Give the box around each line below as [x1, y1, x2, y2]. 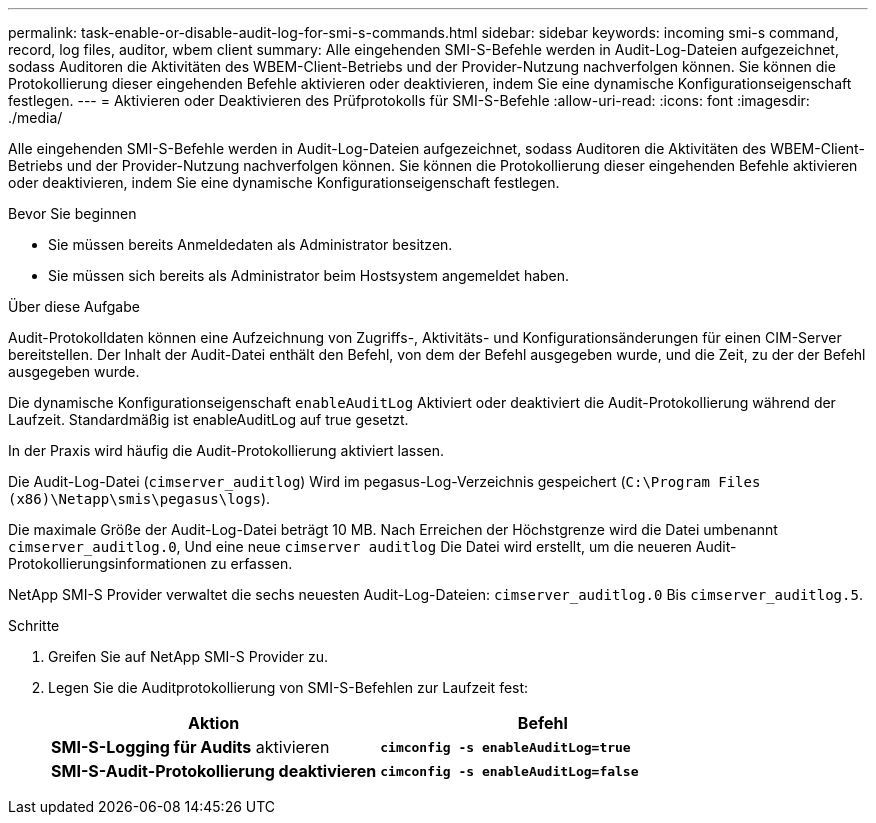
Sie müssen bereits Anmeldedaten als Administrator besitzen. [48, 236, 453, 253]
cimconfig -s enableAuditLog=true [380, 739, 631, 755]
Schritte [8, 617, 60, 634]
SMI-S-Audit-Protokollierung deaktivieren [51, 761, 377, 781]
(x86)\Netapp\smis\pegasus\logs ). [8, 490, 271, 507]
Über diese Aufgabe [8, 298, 140, 315]
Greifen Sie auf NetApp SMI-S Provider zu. [48, 648, 329, 665]
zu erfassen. [210, 555, 293, 572]
